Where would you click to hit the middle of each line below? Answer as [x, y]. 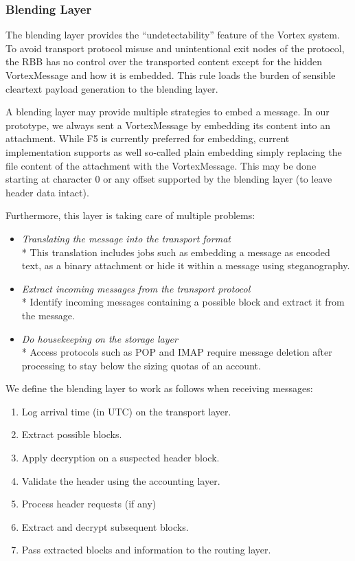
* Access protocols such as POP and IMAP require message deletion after [177, 352]
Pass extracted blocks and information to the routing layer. [146, 550]
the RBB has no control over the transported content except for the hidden [164, 61]
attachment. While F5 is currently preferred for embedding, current [148, 138]
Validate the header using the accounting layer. [121, 480]
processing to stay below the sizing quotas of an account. [141, 365]
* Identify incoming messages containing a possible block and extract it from [183, 302]
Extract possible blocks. [72, 434]
